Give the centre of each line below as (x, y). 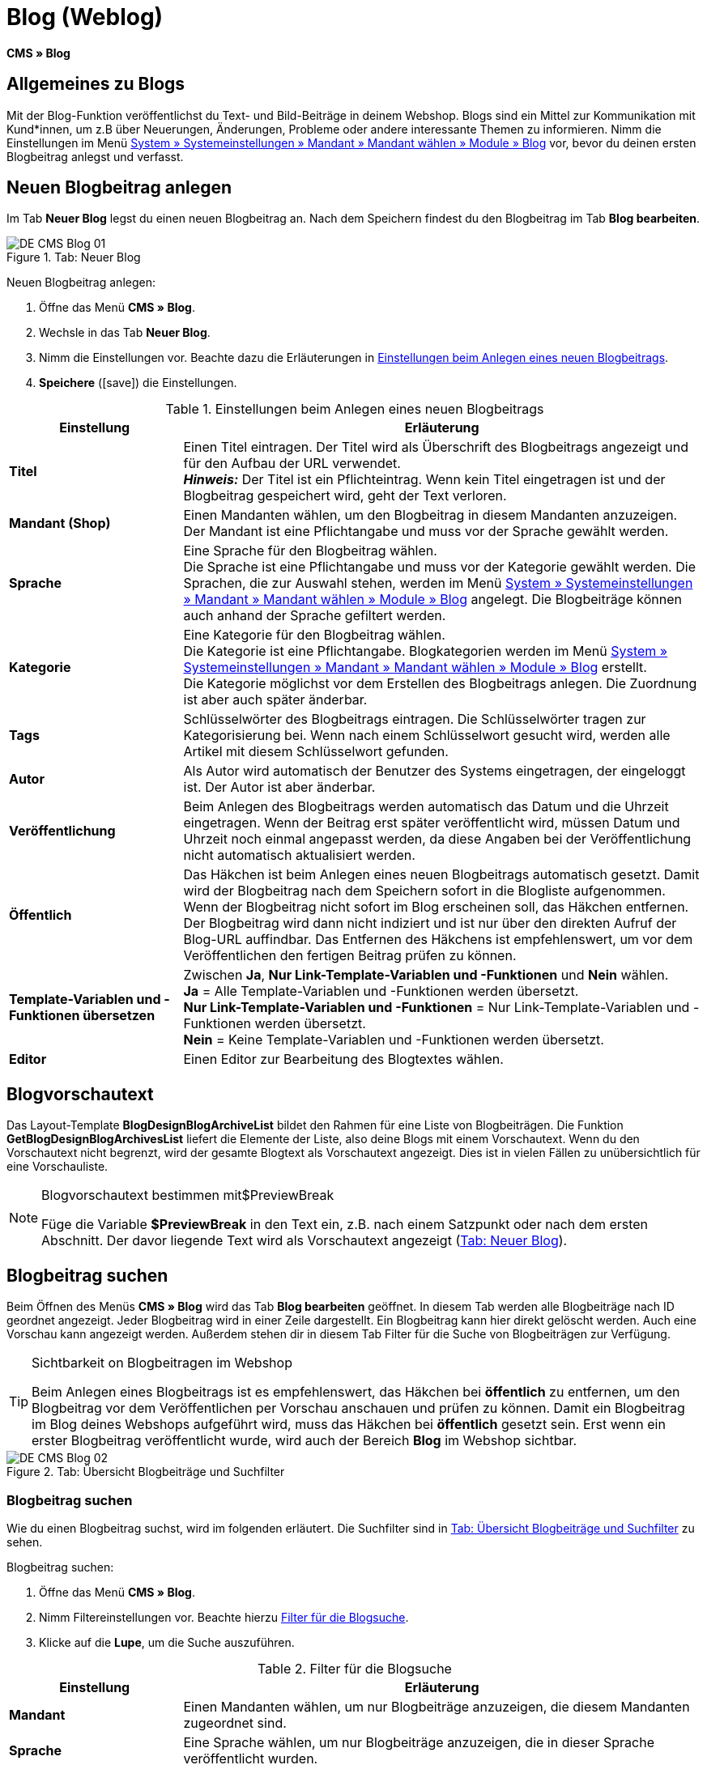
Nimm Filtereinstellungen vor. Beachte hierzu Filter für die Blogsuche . (224, 1617)
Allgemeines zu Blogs (96, 84)
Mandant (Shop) (60, 523)
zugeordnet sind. (235, 1722)
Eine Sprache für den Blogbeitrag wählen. (310, 551)
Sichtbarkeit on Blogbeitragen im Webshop (162, 1363)
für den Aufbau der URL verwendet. (292, 464)
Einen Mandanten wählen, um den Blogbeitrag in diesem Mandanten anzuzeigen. (430, 515)
